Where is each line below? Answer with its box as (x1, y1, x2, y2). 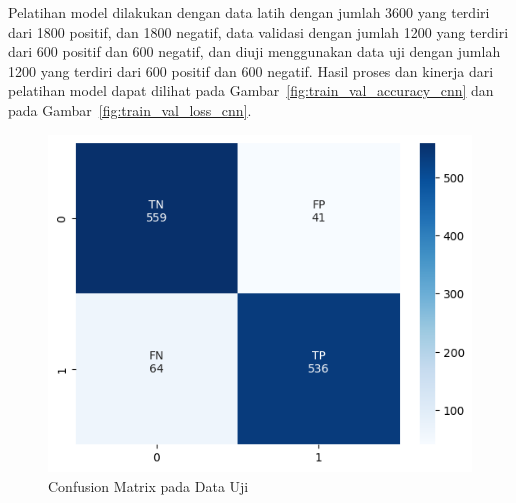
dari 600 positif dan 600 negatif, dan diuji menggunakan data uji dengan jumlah (8, 41, 501, 62)
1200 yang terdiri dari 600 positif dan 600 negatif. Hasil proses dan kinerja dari (8, 60, 494, 81)
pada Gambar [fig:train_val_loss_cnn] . (8, 99, 252, 120)
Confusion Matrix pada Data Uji (48, 475, 249, 496)
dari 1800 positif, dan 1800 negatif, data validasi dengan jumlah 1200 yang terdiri (8, 21, 509, 42)
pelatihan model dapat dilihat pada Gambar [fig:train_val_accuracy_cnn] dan (8, 80, 494, 101)
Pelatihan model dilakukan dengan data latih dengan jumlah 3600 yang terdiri (8, 2, 490, 22)
